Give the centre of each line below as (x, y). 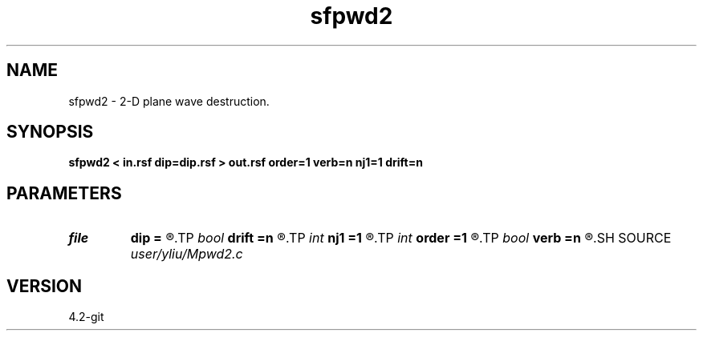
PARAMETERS (64, 193)
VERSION (45, 286)
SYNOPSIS (50, 132)
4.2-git (86, 317)
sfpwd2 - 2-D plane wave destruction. (169, 101)
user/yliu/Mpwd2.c (187, 254)
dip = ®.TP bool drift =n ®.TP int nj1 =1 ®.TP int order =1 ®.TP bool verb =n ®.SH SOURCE (401, 238)
